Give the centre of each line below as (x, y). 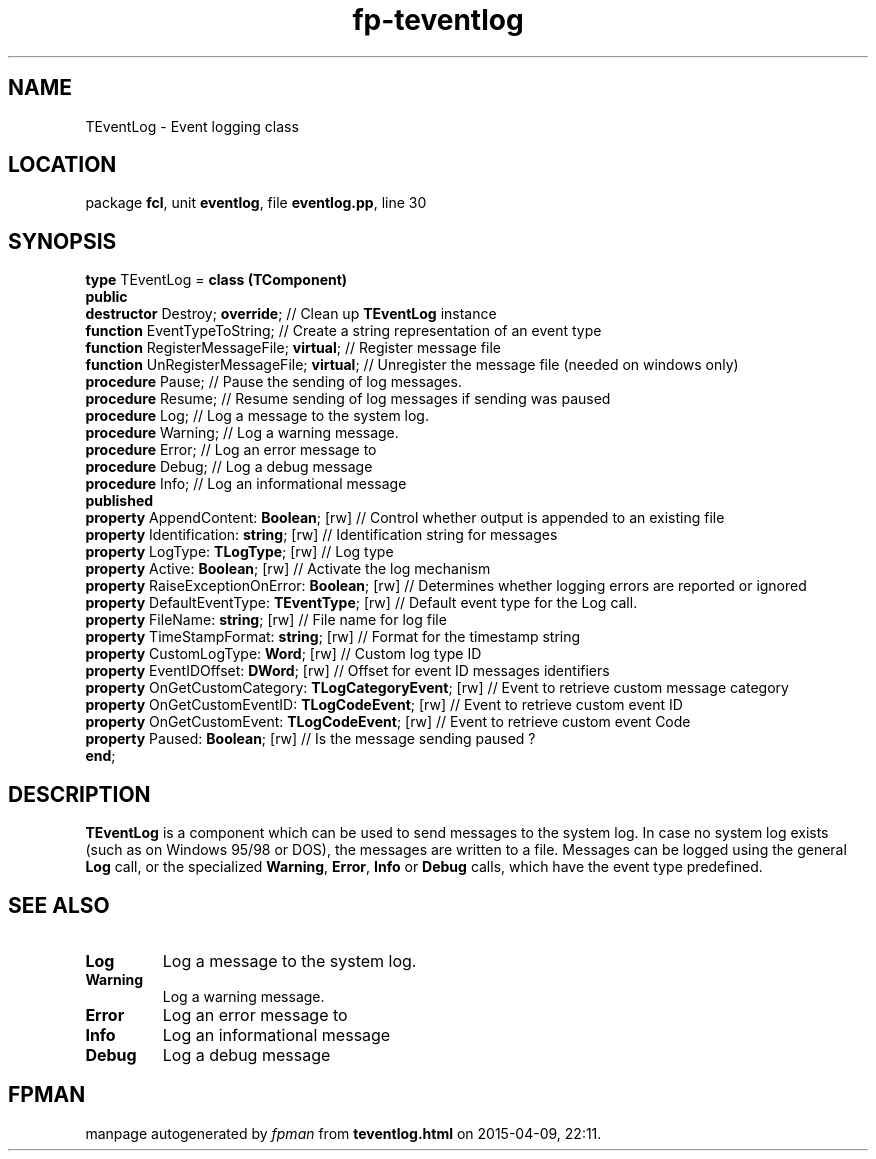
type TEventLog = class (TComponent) (216, 280)
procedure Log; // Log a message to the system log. (257, 416)
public (106, 297)
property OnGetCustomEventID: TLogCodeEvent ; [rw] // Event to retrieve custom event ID (384, 705)
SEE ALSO (59, 905)
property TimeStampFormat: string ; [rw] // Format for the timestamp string (333, 637)
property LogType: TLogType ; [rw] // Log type (239, 552)
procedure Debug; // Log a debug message (229, 467)
